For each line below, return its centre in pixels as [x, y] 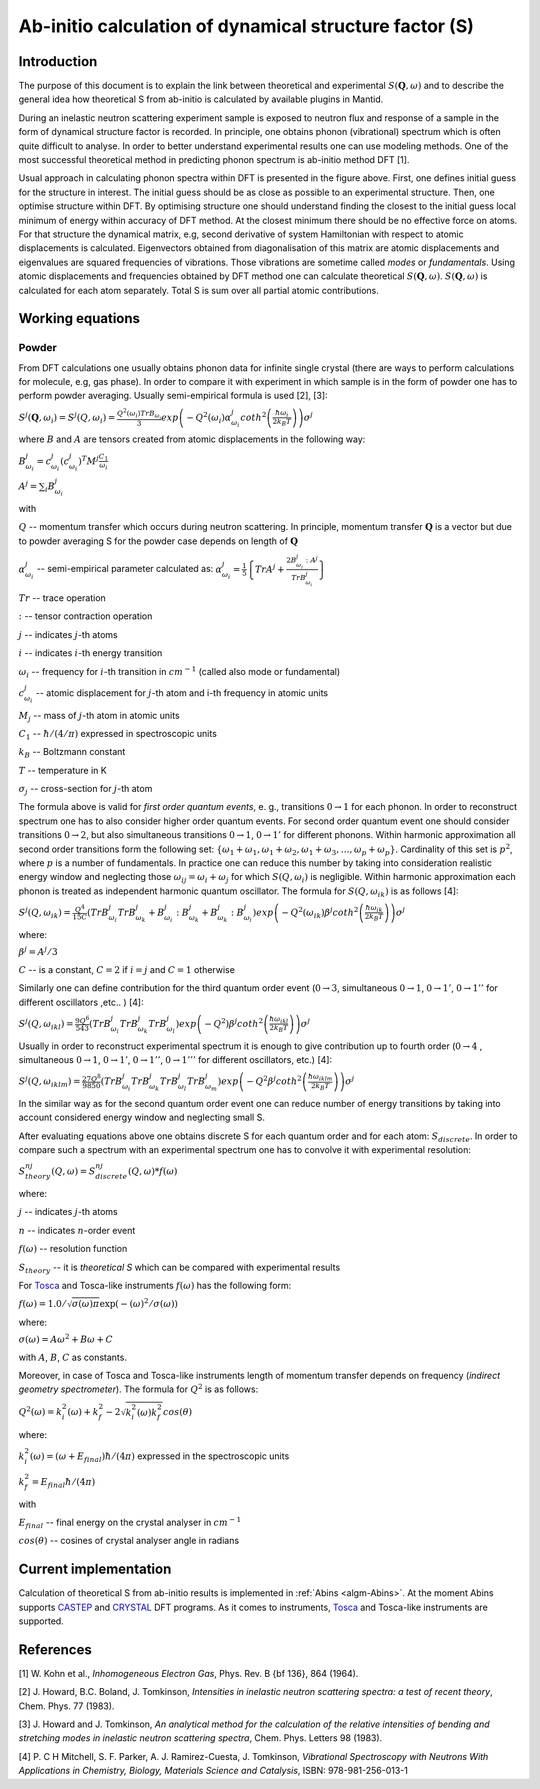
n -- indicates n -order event [77, 1230]
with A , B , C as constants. [72, 1357]
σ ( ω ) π [85, 1304]
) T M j [89, 460]
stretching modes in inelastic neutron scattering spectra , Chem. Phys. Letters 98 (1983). [200, 1738]
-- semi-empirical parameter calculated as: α [129, 569]
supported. [41, 1621]
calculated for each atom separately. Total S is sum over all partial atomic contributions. [199, 290]
